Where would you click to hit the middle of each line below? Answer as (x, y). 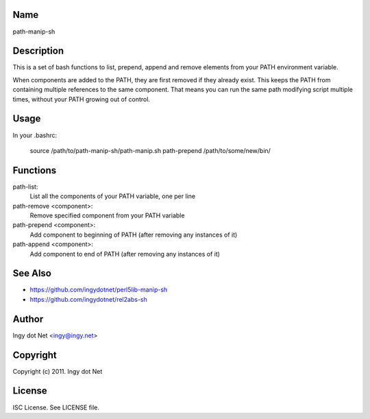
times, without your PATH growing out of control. (82, 99)
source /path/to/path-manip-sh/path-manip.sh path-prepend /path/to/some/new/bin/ (150, 150)
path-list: (25, 187)
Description (38, 51)
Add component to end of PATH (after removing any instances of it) (125, 254)
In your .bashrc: (35, 135)
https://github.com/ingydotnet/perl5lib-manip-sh (99, 290)
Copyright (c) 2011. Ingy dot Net (58, 371)
